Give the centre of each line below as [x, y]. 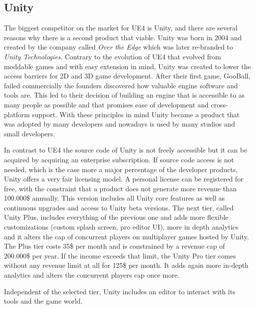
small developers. [30, 133]
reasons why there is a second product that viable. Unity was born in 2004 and [123, 37]
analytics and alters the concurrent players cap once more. [92, 275]
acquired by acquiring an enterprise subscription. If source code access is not [119, 159]
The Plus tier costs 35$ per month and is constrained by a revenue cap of [114, 246]
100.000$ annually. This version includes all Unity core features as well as [114, 198]
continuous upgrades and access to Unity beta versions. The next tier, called [119, 207]
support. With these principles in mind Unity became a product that [136, 114]
